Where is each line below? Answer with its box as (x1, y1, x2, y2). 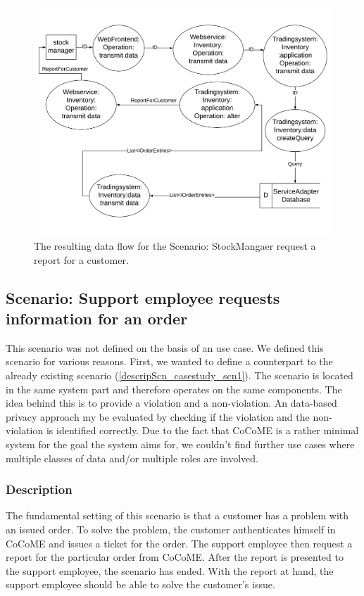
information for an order (6, 307, 188, 329)
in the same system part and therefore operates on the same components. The (6, 381, 342, 396)
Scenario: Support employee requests (6, 286, 280, 308)
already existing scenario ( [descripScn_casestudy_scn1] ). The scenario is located (6, 368, 353, 383)
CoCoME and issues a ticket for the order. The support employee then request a (6, 535, 353, 550)
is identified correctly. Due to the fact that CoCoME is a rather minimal (46, 423, 359, 438)
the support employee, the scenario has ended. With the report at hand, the (6, 563, 334, 578)
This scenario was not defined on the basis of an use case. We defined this (6, 340, 324, 355)
